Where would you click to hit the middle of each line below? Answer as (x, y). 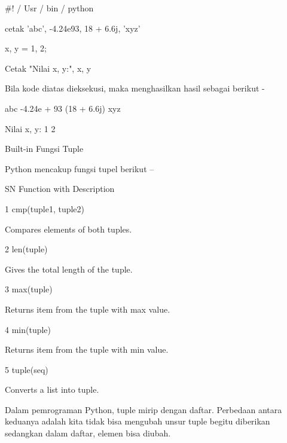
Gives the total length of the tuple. (69, 269)
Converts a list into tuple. (52, 389)
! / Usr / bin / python (53, 8)
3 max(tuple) (29, 289)
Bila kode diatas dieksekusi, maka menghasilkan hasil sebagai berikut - (135, 88)
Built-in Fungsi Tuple (44, 149)
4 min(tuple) (28, 329)
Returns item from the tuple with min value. (87, 349)
